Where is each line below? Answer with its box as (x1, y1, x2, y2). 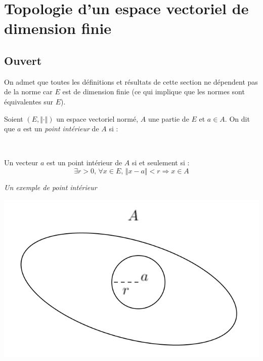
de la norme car (4, 86, 53, 97)
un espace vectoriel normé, (56, 113, 139, 124)
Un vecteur (4, 157, 38, 168)
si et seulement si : (131, 157, 190, 168)
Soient (4, 113, 23, 124)
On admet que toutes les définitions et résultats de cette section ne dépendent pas (4, 76, 258, 87)
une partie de (148, 113, 189, 124)
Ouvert (4, 52, 42, 68)
